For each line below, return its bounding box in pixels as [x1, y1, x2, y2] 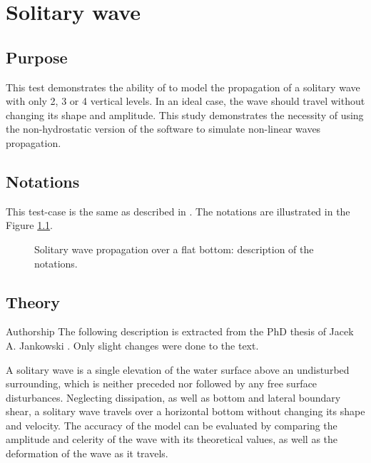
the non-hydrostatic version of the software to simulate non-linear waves [6, 121, 321, 136]
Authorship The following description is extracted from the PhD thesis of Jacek [6, 324, 354, 339]
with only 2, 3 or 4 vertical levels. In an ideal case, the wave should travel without [6, 93, 365, 108]
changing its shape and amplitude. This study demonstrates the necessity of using [6, 107, 364, 122]
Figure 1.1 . [6, 218, 53, 233]
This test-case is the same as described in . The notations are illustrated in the [6, 203, 350, 218]
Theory [6, 290, 61, 312]
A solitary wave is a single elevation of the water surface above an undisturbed [6, 362, 350, 377]
